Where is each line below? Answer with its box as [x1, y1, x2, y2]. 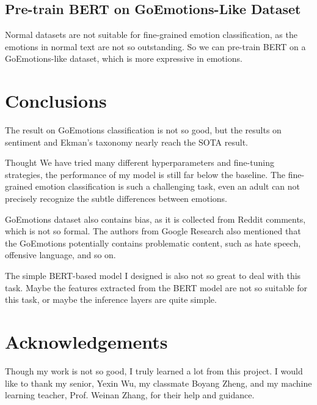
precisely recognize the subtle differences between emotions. [5, 192, 227, 205]
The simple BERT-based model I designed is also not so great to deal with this [5, 269, 301, 282]
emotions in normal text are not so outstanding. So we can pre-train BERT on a [5, 40, 306, 53]
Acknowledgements [5, 329, 168, 354]
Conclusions [5, 88, 107, 113]
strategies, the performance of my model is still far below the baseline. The [5, 168, 286, 180]
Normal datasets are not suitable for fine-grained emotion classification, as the [5, 28, 297, 41]
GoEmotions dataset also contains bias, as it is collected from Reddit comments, [5, 212, 306, 225]
